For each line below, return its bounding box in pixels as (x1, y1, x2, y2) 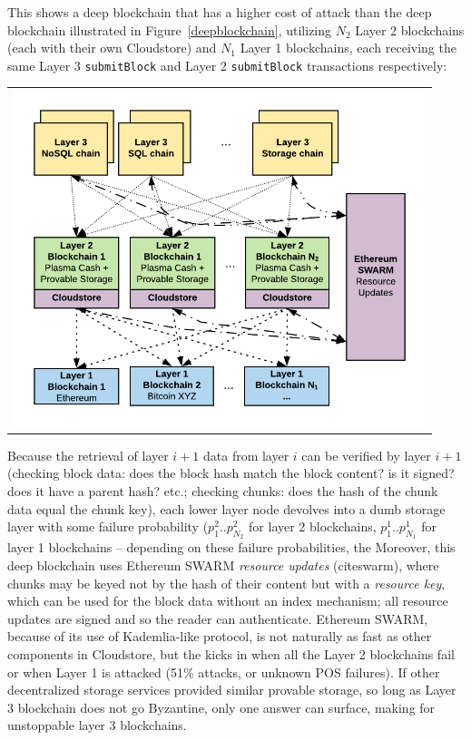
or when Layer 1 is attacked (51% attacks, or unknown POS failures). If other (7, 662, 440, 681)
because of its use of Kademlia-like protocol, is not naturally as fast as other (7, 627, 432, 646)
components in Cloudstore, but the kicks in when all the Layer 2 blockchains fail (7, 644, 455, 663)
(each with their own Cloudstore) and (7, 38, 217, 57)
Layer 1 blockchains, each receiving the (240, 38, 456, 57)
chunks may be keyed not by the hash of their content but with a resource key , (7, 573, 446, 592)
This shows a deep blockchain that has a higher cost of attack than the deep (7, 3, 432, 21)
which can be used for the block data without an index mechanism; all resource (7, 591, 448, 610)
